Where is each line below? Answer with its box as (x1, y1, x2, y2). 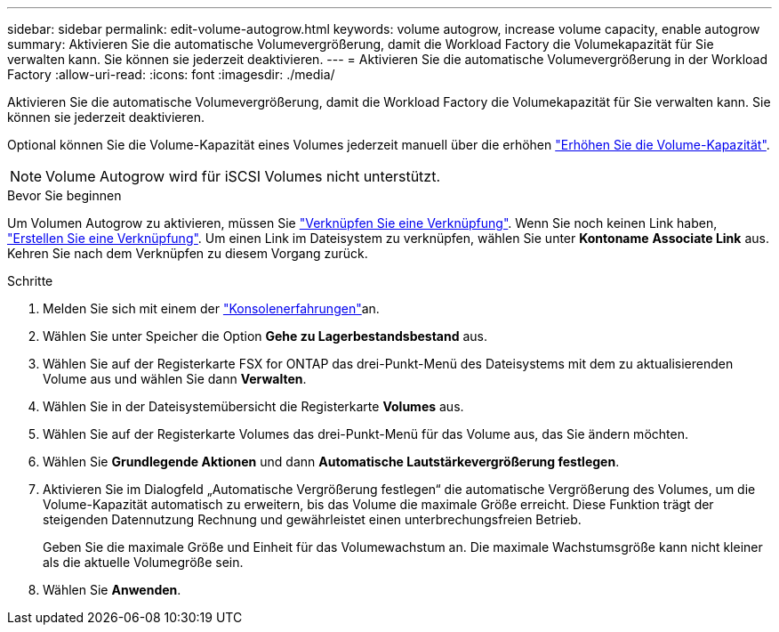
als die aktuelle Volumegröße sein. (43, 555, 244, 570)
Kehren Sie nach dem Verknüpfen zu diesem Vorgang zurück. (7, 246, 368, 261)
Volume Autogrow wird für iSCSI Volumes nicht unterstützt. (45, 167, 441, 185)
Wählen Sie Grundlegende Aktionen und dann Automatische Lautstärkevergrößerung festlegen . (43, 454, 620, 469)
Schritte (7, 273, 53, 288)
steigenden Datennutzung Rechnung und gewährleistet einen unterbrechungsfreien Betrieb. (43, 512, 582, 527)
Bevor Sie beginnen (7, 188, 122, 203)
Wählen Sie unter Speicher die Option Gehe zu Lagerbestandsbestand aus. (43, 328, 487, 344)
